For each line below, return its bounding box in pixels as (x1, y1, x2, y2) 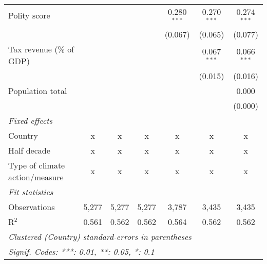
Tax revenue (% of (8, 43, 74, 55)
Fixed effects (8, 114, 53, 126)
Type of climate (8, 159, 65, 171)
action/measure (8, 171, 64, 183)
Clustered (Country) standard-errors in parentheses (8, 230, 192, 242)
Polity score (8, 9, 50, 22)
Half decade (8, 144, 50, 156)
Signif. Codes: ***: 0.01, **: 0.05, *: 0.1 (8, 245, 155, 257)
